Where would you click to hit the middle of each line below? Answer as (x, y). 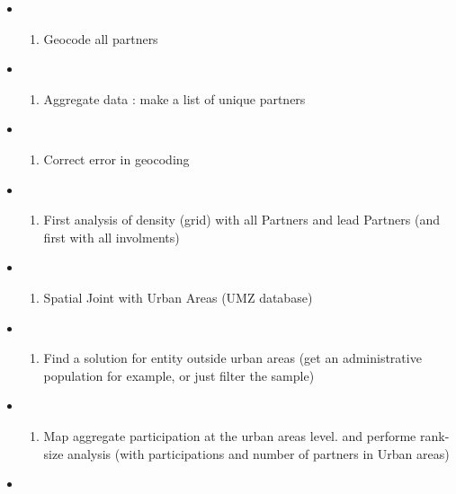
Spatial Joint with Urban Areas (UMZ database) (178, 297)
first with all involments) (112, 237)
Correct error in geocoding (116, 159)
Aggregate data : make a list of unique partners (174, 98)
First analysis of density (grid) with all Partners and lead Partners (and (241, 220)
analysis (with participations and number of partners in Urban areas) (259, 453)
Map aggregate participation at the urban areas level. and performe (230, 435)
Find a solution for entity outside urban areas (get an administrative (232, 358)
